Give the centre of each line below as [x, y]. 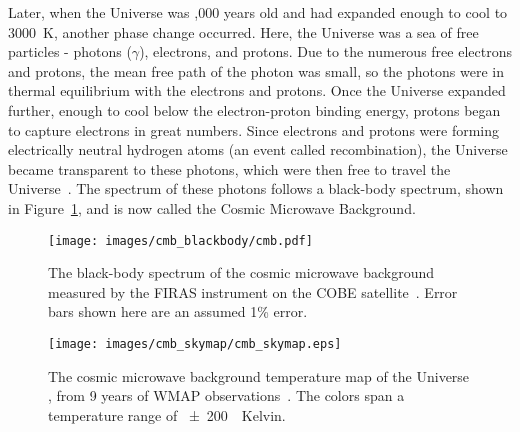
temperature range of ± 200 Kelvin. [167, 414]
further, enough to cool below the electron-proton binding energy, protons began [254, 109]
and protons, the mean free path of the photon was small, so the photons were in [256, 70]
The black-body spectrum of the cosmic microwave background [241, 272]
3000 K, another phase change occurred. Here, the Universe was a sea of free [243, 31]
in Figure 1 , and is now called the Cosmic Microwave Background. [212, 207]
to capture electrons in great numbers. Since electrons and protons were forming [253, 129]
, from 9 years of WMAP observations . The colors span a [226, 395]
